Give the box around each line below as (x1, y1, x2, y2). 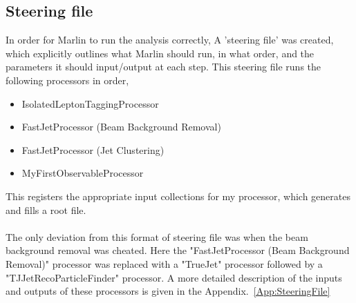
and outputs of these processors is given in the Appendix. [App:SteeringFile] (6, 284, 330, 298)
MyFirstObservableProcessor (21, 166, 144, 180)
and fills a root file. (6, 202, 86, 217)
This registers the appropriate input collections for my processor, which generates (6, 188, 350, 203)
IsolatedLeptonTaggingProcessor (21, 96, 159, 110)
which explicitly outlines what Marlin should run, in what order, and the (6, 46, 315, 60)
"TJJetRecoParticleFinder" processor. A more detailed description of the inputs (6, 270, 342, 284)
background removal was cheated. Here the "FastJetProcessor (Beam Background (6, 243, 350, 257)
